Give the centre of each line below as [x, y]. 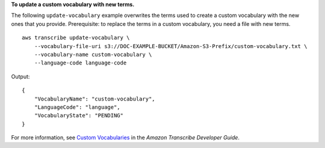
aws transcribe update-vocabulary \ [76, 38]
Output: [20, 76]
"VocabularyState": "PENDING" [79, 116]
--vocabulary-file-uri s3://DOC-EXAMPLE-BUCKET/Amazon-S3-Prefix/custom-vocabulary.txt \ [171, 46]
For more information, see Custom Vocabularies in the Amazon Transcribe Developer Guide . [125, 138]
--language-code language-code [80, 63]
